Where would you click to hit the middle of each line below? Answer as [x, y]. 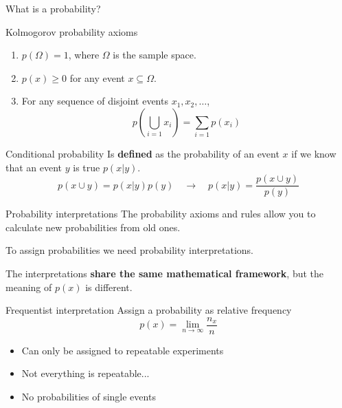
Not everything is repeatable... [85, 373]
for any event [97, 77]
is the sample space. [155, 55]
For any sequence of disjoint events [95, 101]
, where [84, 55]
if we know [314, 153]
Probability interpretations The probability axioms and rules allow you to [161, 214]
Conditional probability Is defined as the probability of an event [142, 153]
